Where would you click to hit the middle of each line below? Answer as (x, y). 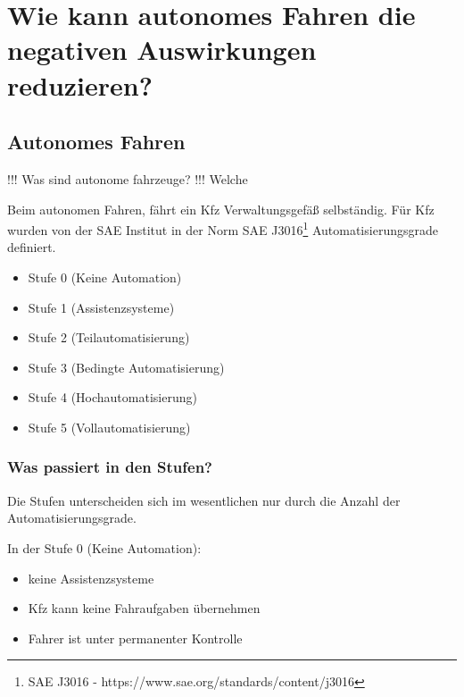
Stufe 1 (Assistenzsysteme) (101, 307)
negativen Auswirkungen (162, 50)
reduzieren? (80, 84)
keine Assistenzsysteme (91, 578)
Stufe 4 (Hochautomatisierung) (112, 397)
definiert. (32, 247)
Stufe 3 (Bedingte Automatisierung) (126, 367)
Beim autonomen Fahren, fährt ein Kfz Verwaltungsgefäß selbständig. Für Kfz (221, 209)
